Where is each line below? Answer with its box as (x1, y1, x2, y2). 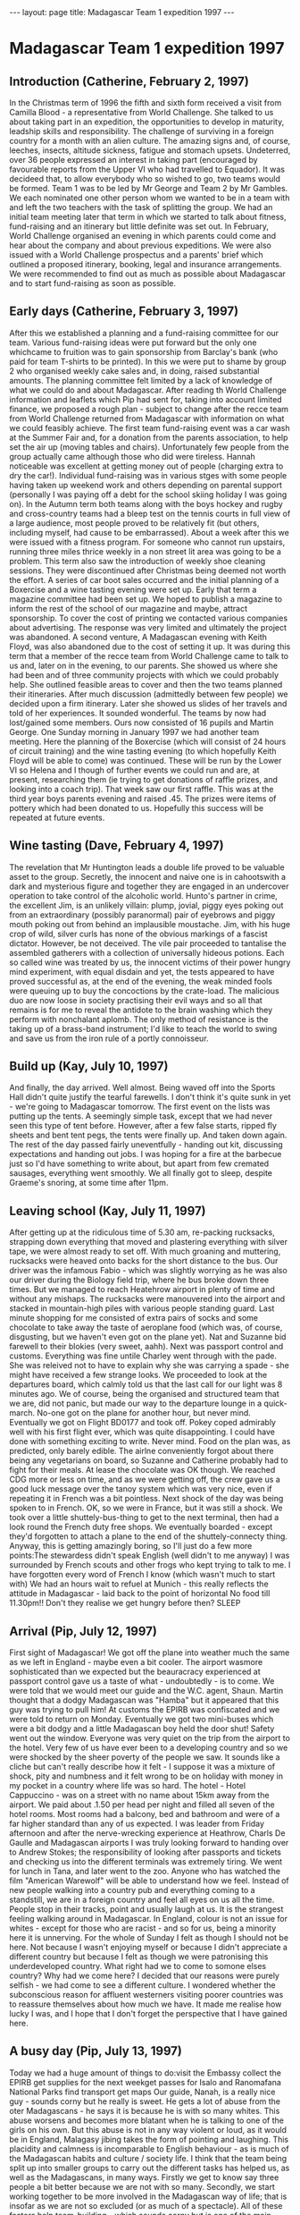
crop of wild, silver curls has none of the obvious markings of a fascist (9, 928, 268, 939)
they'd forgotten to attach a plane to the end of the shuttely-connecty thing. (9, 1531, 288, 1542)
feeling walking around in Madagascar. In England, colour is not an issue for (9, 1914, 288, 1924)
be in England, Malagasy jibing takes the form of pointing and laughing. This (9, 2134, 288, 2144)
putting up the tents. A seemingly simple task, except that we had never (9, 1111, 273, 1121)
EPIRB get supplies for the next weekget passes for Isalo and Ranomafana (9, 2076, 281, 2087)
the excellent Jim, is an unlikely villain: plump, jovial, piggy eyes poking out (9, 900, 284, 910)
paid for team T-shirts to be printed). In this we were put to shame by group (9, 356, 287, 367)
